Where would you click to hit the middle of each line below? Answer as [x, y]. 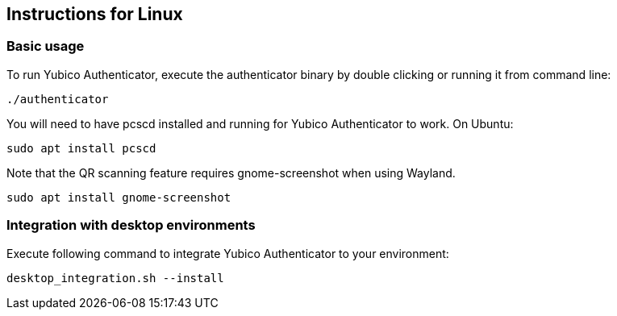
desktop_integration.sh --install [115, 278]
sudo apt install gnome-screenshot [119, 197]
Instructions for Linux [95, 14]
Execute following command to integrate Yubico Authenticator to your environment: [228, 253]
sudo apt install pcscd [81, 148]
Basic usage [46, 46]
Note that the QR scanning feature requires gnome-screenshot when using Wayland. [231, 173]
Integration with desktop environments [131, 225]
